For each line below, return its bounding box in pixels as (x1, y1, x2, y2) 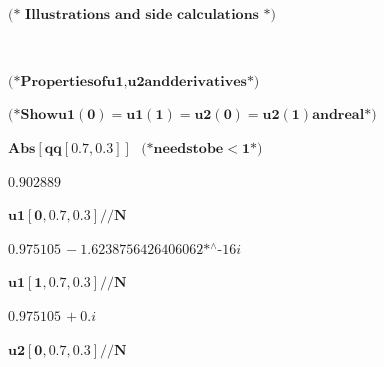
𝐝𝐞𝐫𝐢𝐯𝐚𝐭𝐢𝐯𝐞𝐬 (170, 74, 247, 89)
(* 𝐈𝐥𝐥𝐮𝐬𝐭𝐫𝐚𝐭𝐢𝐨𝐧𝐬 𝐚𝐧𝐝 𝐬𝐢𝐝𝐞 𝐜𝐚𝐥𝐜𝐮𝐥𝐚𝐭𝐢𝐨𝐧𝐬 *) (8, 7, 277, 22)
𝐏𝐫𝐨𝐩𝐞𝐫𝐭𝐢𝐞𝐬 (20, 74, 94, 89)
